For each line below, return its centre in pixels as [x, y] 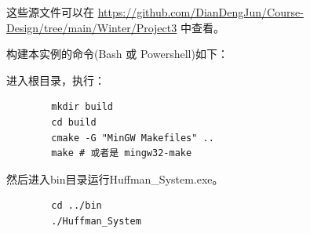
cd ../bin [77, 206]
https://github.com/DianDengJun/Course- [201, 12]
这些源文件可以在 [50, 12]
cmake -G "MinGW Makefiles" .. [133, 138]
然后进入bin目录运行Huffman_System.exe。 [115, 178]
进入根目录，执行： [56, 80]
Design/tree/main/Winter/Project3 [92, 27]
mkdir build [82, 107]
